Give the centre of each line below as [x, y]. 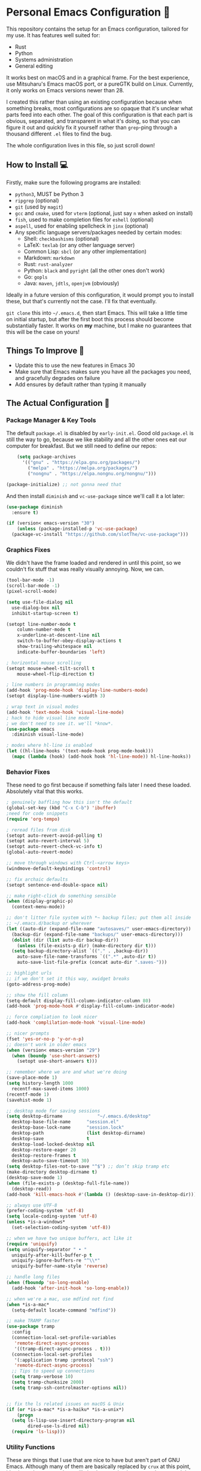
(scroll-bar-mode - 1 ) [33, 586]
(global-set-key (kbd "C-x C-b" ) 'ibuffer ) [61, 808]
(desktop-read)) [32, 1189]
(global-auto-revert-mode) [40, 852]
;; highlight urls [29, 973]
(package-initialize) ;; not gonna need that [64, 484]
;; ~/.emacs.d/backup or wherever [49, 923]
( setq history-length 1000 [40, 1083]
